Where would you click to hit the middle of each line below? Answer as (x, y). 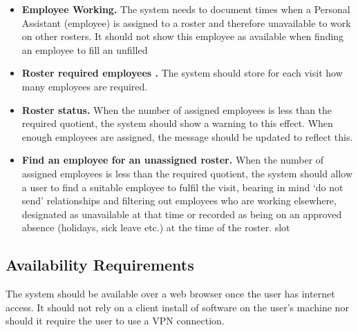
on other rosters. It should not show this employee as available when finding (183, 36)
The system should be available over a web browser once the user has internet (170, 294)
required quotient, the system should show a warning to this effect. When (177, 123)
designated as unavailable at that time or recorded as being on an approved (182, 214)
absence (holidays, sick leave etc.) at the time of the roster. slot (156, 227)
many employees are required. (85, 86)
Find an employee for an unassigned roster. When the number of (173, 160)
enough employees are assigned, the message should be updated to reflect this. (187, 136)
